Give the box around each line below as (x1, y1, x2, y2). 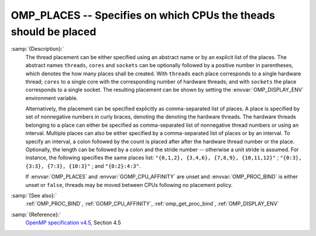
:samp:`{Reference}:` (11, 211, 61, 218)
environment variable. (25, 94, 78, 102)
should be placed (11, 25, 97, 38)
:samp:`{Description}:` (11, 46, 64, 53)
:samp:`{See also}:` (11, 192, 57, 199)
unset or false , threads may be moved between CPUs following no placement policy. (25, 181, 233, 188)
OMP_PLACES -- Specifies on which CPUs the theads (11, 9, 275, 22)
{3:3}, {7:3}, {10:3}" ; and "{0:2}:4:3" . (25, 162, 141, 169)
